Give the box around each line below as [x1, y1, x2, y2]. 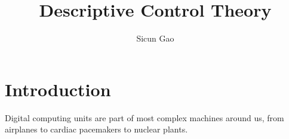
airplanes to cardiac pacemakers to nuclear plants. [5, 123, 188, 135]
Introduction [5, 77, 111, 101]
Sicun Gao [136, 32, 174, 45]
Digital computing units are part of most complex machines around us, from [5, 111, 284, 124]
